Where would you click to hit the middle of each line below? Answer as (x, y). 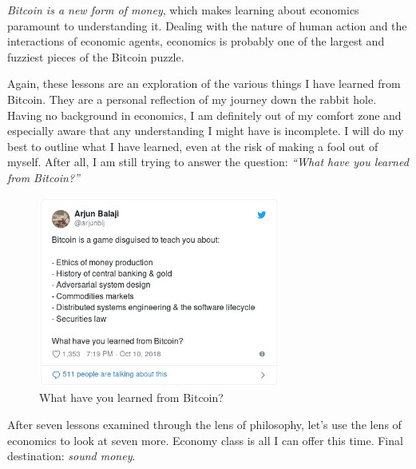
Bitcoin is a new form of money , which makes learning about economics (183, 10)
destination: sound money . (71, 456)
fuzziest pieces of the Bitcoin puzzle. (96, 56)
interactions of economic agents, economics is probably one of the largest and (196, 41)
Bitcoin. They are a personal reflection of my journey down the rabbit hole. (192, 99)
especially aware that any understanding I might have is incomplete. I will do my (206, 131)
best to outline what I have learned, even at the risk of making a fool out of (193, 146)
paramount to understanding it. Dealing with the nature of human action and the (207, 25)
